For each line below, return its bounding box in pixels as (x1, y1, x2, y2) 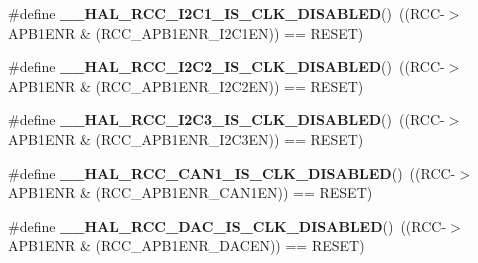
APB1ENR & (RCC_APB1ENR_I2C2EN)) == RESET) (8, 75, 364, 96)
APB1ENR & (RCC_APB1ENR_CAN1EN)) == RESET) (8, 182, 373, 203)
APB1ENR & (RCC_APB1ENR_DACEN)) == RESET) (8, 235, 365, 256)
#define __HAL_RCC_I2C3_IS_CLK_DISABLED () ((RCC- (8, 109, 445, 130)
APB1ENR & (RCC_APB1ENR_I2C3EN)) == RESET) (8, 128, 364, 149)
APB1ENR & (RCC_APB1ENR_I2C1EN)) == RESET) (8, 22, 364, 43)
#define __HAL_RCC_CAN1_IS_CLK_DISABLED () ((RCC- (8, 162, 456, 183)
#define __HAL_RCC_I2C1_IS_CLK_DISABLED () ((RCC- (8, 3, 445, 23)
